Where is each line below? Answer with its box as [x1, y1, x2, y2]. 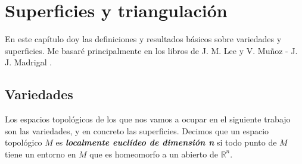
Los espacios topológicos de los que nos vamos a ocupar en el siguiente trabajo [5, 113, 291, 125]
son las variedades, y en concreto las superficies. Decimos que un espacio [5, 124, 269, 137]
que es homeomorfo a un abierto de [89, 147, 218, 160]
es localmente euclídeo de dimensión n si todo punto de [55, 136, 277, 149]
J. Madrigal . [5, 56, 52, 68]
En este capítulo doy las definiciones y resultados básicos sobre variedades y [5, 33, 282, 45]
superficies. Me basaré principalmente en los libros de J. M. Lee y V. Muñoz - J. [5, 44, 298, 56]
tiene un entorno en [5, 147, 76, 160]
